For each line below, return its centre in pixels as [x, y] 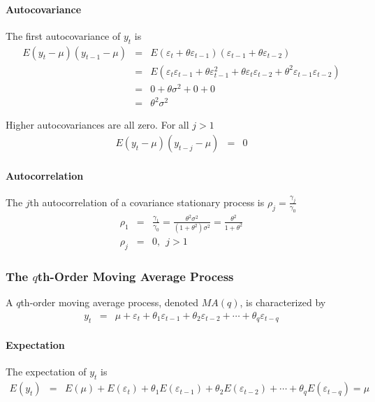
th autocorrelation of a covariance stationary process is [147, 202]
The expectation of [46, 372]
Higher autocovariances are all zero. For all [97, 125]
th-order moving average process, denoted [110, 302]
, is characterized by [283, 302]
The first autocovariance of [63, 35]
